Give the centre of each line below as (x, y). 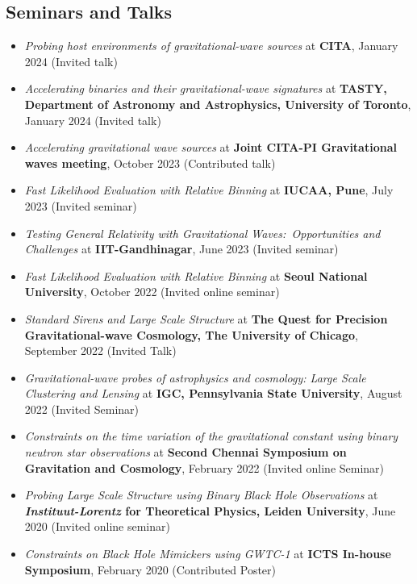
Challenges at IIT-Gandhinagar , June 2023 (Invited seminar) (181, 249)
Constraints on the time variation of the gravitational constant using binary (211, 436)
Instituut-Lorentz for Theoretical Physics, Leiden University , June (210, 510)
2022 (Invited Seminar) (82, 409)
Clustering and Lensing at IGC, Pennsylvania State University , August (213, 393)
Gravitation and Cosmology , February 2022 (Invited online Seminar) (204, 467)
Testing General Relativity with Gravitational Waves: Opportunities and (202, 233)
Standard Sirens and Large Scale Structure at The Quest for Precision (206, 318)
